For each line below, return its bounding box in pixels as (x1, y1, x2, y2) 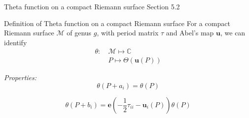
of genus (67, 28, 92, 38)
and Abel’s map (166, 28, 214, 38)
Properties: (4, 72, 37, 83)
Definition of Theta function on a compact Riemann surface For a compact (4, 18, 230, 28)
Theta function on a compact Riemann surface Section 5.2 (4, 1, 180, 11)
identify (4, 37, 27, 47)
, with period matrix (97, 28, 159, 38)
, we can (220, 28, 246, 38)
